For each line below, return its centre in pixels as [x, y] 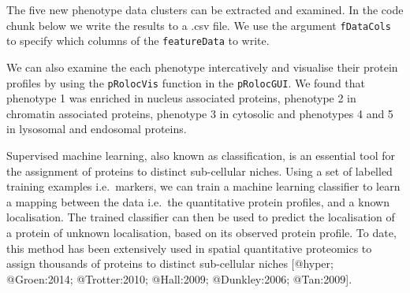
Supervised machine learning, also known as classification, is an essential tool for [201, 155]
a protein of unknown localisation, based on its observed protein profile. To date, [201, 232]
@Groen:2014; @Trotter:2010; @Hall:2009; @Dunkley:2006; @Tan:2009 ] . [179, 278]
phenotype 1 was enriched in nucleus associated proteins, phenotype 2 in [181, 98]
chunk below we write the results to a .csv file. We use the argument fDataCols [199, 25]
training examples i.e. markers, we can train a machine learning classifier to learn [203, 186]
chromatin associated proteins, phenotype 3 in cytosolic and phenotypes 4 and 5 [200, 113]
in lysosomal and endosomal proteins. [97, 129]
